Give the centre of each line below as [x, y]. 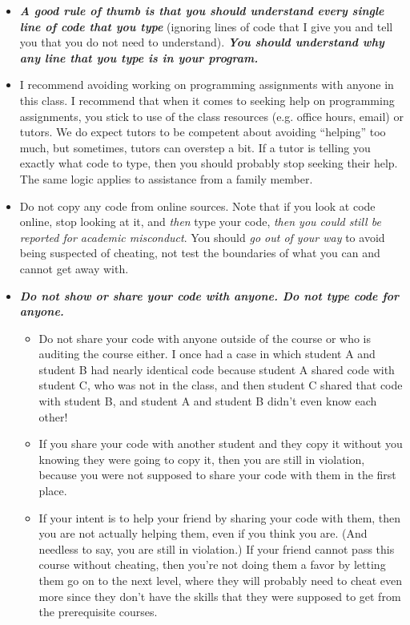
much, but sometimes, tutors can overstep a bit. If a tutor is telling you [195, 147]
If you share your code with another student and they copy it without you [221, 444]
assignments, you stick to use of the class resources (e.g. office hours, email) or [211, 116]
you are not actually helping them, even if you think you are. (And [203, 533]
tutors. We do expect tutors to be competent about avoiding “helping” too [203, 132]
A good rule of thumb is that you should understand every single [202, 10]
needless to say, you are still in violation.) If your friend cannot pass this [217, 548]
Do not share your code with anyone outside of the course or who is [205, 338]
